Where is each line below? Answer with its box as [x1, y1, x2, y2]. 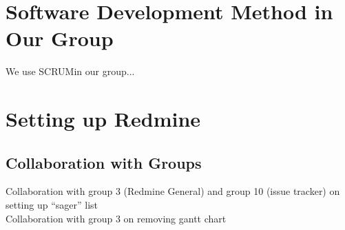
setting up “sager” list [6, 198, 98, 212]
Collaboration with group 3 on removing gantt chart [6, 211, 227, 225]
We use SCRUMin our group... [6, 64, 135, 79]
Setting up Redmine [6, 105, 201, 133]
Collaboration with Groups [6, 151, 202, 173]
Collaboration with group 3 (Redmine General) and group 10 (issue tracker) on [6, 184, 340, 198]
